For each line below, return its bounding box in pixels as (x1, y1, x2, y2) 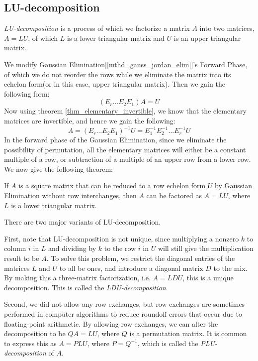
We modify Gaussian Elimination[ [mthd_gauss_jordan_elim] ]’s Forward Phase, (4, 59, 248, 69)
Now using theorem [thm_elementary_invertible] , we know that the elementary (4, 106, 247, 116)
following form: (4, 88, 50, 99)
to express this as (4, 338, 57, 348)
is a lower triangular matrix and (67, 32, 165, 43)
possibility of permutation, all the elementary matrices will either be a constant (4, 144, 246, 154)
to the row (104, 243, 136, 253)
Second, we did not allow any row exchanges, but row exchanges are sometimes (4, 299, 245, 309)
